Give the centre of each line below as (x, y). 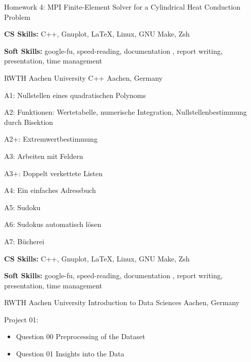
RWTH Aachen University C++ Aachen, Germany (83, 77)
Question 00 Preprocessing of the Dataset (81, 336)
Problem (17, 17)
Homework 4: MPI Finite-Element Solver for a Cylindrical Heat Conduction (122, 7)
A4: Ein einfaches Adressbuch (50, 190)
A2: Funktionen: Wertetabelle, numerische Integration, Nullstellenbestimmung (125, 112)
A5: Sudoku (22, 207)
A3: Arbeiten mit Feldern (44, 156)
